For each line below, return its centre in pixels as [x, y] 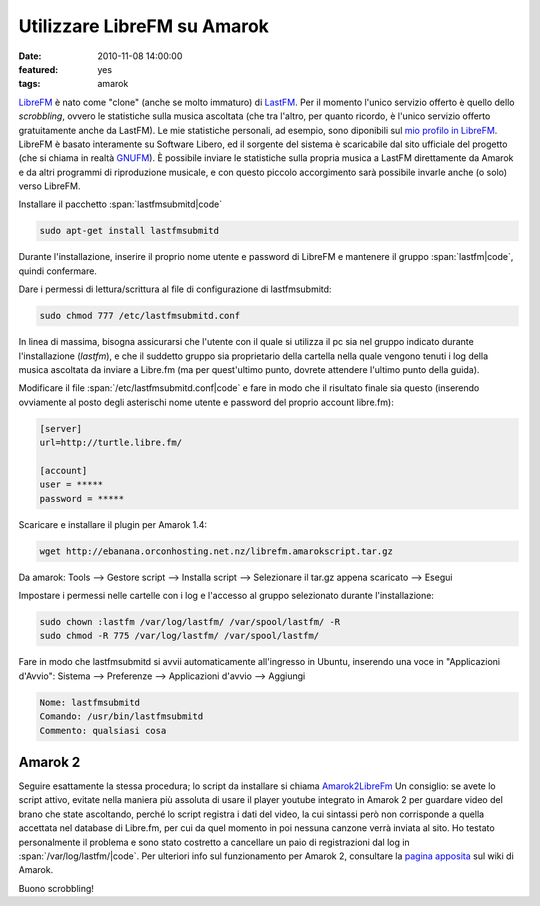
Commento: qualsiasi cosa [103, 730]
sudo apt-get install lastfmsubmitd [129, 231]
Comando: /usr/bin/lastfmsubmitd [121, 716]
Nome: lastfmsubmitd [89, 702]
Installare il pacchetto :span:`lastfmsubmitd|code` [120, 204]
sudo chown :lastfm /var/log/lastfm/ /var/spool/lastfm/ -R [190, 621]
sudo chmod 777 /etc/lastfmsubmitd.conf [139, 316]
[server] [61, 428]
